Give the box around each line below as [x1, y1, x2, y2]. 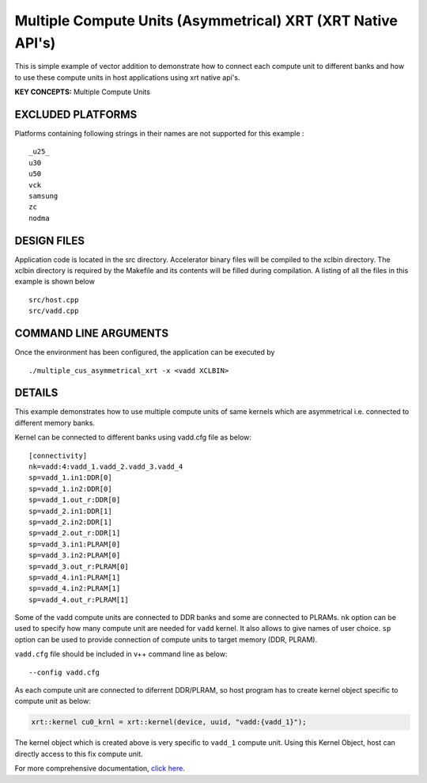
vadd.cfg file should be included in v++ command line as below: [14, 649, 228, 659]
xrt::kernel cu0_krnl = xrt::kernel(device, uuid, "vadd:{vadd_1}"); [31, 717, 307, 727]
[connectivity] [28, 451, 88, 460]
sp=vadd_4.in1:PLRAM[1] [28, 572, 121, 582]
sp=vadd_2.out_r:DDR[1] [28, 529, 121, 538]
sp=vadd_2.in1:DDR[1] [28, 507, 112, 515]
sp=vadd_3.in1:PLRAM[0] [28, 539, 121, 549]
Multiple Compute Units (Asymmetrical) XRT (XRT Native [14, 12, 399, 29]
